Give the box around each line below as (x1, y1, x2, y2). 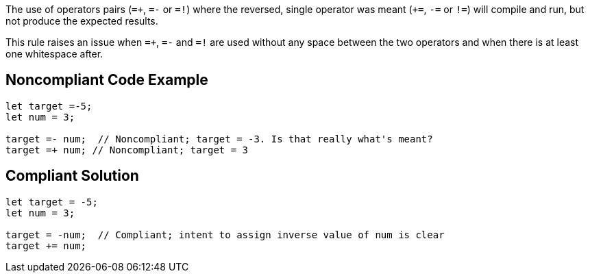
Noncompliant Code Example (5, 71, 208, 89)
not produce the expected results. (5, 15, 158, 27)
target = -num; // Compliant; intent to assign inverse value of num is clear (5, 229, 445, 240)
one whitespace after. (5, 48, 103, 60)
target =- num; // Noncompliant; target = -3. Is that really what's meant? (5, 133, 433, 144)
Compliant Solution (5, 167, 139, 185)
